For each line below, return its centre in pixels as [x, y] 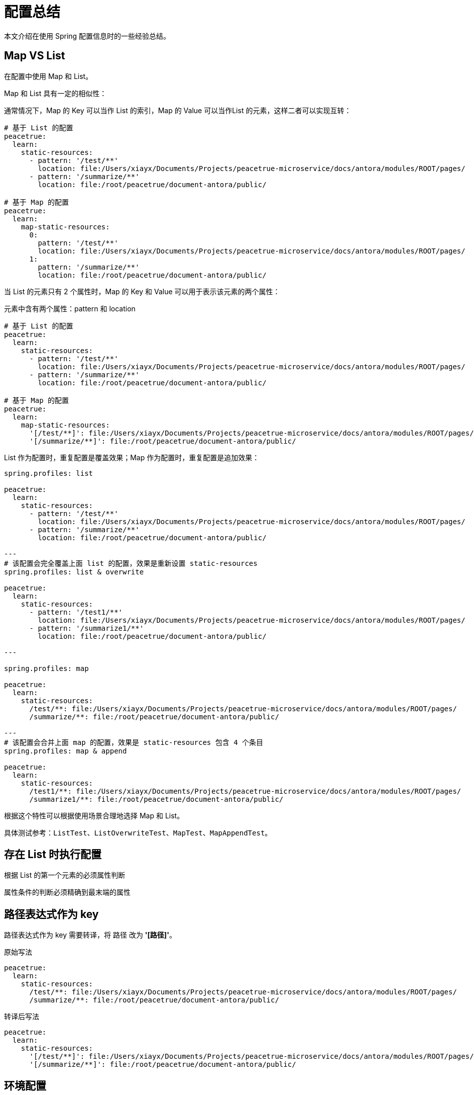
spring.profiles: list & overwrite [74, 572]
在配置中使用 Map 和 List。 [48, 76]
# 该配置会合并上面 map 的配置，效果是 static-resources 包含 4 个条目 [134, 742]
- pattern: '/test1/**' [76, 612]
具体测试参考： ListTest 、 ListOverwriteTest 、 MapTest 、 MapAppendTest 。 [138, 832]
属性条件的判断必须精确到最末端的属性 [67, 892]
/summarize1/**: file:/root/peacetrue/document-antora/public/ [156, 799]
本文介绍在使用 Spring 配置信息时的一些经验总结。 [87, 36]
